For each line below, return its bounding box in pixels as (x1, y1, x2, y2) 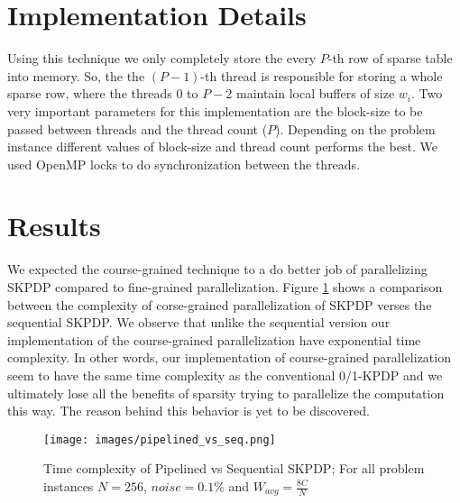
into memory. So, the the (7, 66, 145, 85)
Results (7, 207, 101, 244)
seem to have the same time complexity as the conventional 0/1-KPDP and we (7, 365, 443, 384)
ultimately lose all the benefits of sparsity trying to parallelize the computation (7, 383, 445, 402)
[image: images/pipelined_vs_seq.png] (43, 433, 276, 446)
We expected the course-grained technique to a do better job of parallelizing (7, 260, 428, 279)
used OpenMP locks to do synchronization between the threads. (7, 154, 361, 173)
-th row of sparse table (327, 49, 453, 68)
